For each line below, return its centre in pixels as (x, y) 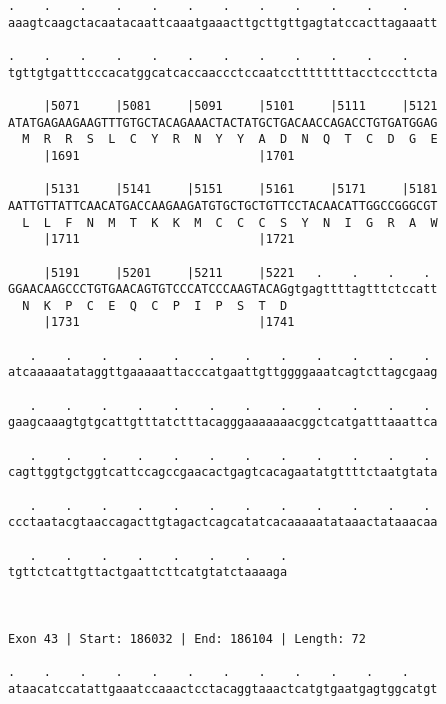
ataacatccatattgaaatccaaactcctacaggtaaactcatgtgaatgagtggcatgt (223, 688)
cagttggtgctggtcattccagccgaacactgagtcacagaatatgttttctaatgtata (223, 472)
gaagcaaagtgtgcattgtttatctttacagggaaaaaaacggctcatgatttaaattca (223, 422)
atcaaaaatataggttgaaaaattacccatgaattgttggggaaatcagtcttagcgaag (223, 372)
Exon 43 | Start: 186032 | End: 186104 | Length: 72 (187, 638)
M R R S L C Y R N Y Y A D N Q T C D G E (230, 139)
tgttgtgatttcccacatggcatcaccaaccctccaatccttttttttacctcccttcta (223, 72)
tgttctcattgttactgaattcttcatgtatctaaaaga (148, 572)
